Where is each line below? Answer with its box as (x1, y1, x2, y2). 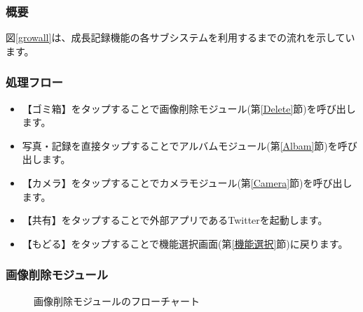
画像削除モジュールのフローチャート (34, 293, 200, 308)
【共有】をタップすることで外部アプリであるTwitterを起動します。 (22, 213, 328, 227)
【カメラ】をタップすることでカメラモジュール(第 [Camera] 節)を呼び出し (22, 176, 352, 190)
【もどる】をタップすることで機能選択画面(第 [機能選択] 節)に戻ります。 (22, 236, 348, 250)
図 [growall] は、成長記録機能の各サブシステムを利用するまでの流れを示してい (6, 30, 355, 45)
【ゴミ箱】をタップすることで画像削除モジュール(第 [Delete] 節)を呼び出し (22, 101, 356, 115)
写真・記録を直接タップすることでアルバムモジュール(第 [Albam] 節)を (22, 138, 338, 153)
